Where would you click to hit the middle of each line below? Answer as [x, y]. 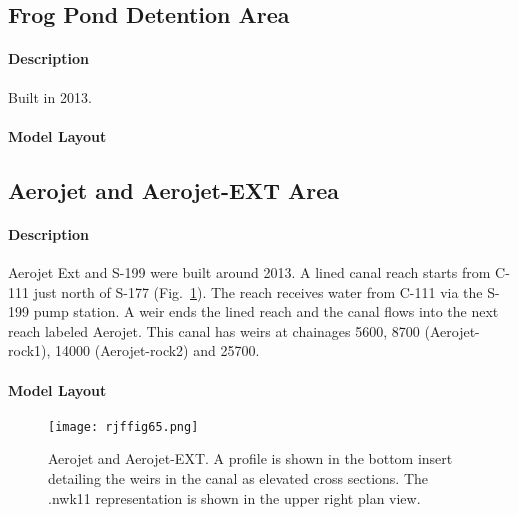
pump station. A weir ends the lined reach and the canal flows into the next [266, 311]
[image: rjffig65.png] [123, 426]
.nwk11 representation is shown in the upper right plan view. [234, 497]
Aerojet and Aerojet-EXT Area [174, 189]
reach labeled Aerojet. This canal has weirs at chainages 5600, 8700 [214, 330]
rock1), [29, 350]
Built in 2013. [50, 96]
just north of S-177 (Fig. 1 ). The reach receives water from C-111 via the [258, 291]
